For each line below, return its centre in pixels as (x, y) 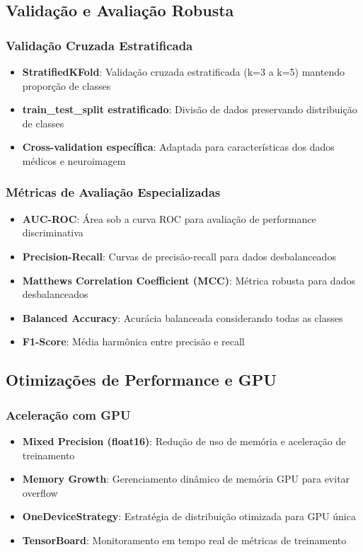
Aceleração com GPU (68, 414)
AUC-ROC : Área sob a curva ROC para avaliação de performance (169, 218)
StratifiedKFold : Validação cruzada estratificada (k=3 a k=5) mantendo (183, 71)
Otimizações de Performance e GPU (141, 380)
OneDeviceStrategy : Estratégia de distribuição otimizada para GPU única (189, 516)
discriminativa (53, 232)
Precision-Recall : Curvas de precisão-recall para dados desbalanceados (179, 256)
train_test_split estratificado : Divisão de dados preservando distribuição (190, 109)
